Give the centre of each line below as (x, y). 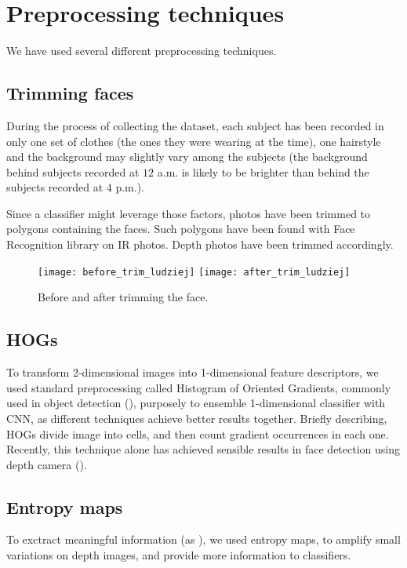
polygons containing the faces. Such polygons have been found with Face (181, 229)
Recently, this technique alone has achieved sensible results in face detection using (203, 449)
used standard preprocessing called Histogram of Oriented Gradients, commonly (199, 387)
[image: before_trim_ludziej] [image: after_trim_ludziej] (194, 272)
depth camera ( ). (47, 464)
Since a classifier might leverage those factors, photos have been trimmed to (189, 213)
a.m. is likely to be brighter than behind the (263, 171)
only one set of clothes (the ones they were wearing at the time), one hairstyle (194, 141)
